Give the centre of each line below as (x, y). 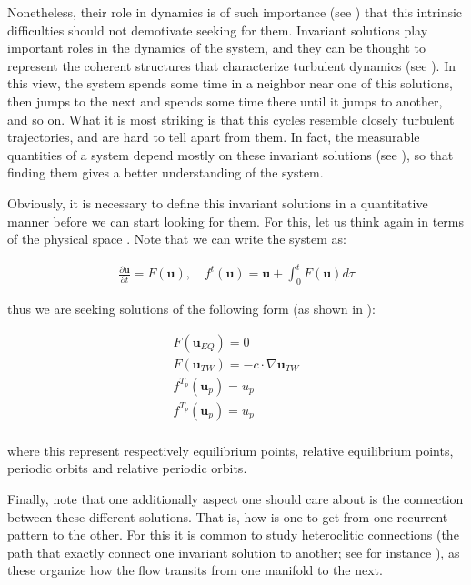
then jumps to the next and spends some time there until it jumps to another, (225, 101)
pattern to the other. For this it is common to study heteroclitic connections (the (233, 535)
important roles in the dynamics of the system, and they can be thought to (217, 48)
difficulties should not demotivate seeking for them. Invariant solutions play (218, 30)
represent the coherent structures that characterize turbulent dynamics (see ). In (231, 65)
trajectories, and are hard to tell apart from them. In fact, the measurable (214, 137)
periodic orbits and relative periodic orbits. (127, 468)
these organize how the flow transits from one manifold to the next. (195, 570)
